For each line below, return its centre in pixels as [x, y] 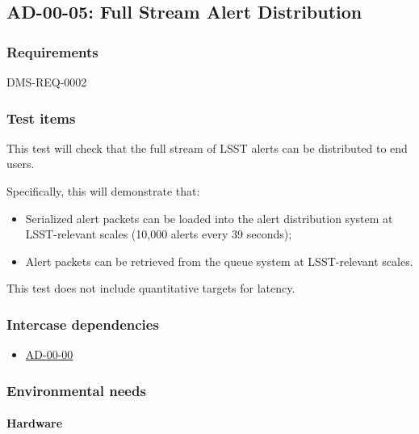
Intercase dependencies [83, 324]
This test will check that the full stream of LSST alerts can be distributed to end [207, 147]
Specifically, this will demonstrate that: [103, 191]
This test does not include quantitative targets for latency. [151, 288]
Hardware [35, 423]
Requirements [52, 51]
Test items [41, 118]
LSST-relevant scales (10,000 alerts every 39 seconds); [159, 234]
